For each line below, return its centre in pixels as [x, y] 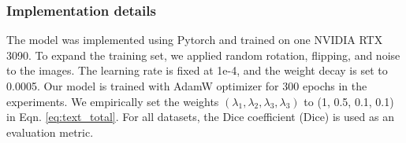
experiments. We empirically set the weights [113, 101]
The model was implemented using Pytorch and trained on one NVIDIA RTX [195, 40]
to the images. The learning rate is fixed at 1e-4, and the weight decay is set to [197, 70]
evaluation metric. [50, 132]
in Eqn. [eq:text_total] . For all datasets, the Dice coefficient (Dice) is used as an [200, 117]
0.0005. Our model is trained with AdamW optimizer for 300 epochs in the [187, 86]
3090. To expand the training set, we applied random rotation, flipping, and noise [203, 55]
